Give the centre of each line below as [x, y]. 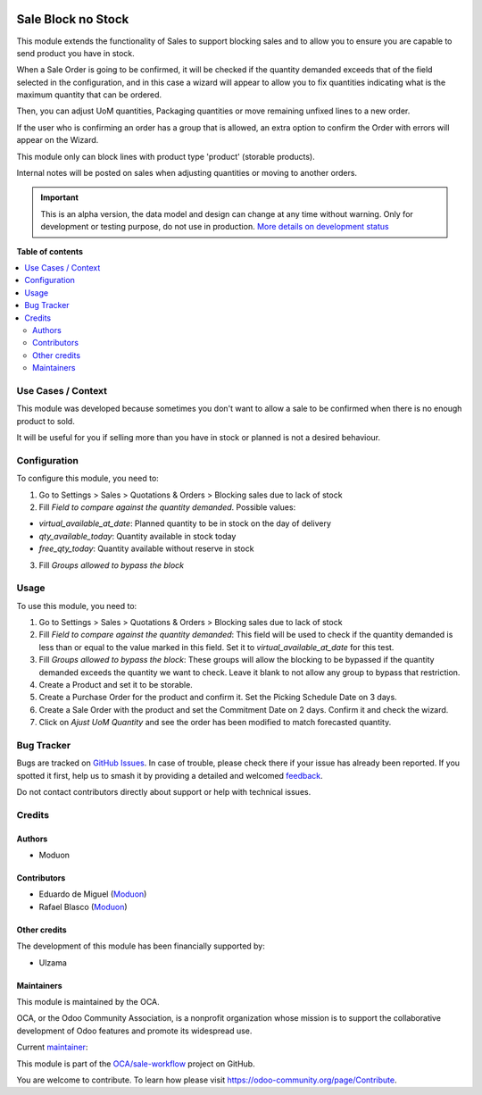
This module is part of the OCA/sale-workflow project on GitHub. [136, 1064]
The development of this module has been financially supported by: [141, 946]
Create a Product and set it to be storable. [116, 685]
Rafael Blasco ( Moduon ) [83, 907]
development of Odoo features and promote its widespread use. [134, 1031]
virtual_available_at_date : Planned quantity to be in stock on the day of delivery [185, 523]
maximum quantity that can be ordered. [89, 95]
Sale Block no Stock [73, 19]
